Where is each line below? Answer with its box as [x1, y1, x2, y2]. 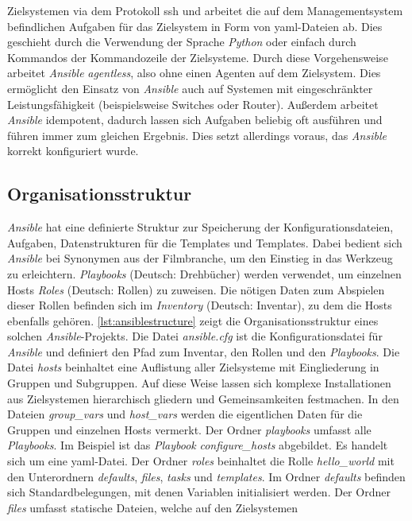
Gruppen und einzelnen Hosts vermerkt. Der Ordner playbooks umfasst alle [7, 421, 372, 437]
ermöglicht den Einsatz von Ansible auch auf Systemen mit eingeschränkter [7, 80, 373, 96]
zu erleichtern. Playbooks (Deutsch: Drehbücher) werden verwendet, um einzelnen [7, 265, 402, 282]
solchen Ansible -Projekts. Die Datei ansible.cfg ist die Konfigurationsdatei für [7, 328, 383, 344]
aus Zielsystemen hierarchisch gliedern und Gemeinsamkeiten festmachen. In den [7, 390, 399, 406]
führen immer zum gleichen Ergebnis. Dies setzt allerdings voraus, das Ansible [7, 126, 387, 143]
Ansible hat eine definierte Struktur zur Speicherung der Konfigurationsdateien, [7, 219, 394, 235]
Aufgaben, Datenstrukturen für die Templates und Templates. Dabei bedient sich [7, 234, 402, 251]
